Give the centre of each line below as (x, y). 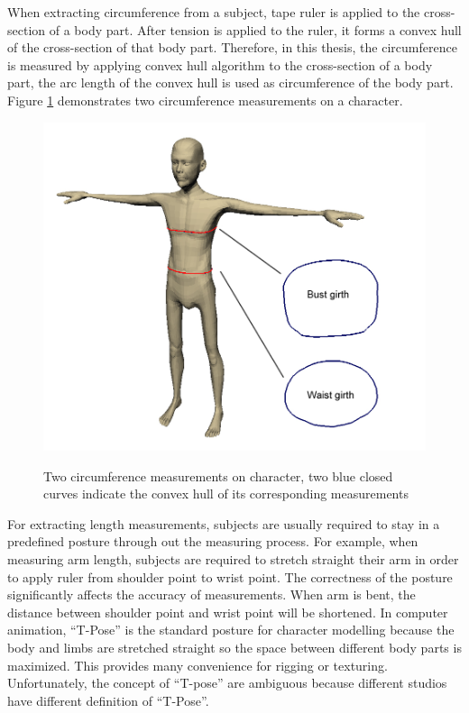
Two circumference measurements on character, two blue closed (218, 475)
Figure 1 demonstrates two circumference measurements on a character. (205, 100)
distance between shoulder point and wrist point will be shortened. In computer (228, 612)
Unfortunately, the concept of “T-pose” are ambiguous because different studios (227, 683)
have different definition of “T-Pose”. (108, 700)
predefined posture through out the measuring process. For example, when (213, 541)
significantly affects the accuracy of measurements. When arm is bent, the (212, 594)
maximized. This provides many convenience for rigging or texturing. (198, 665)
